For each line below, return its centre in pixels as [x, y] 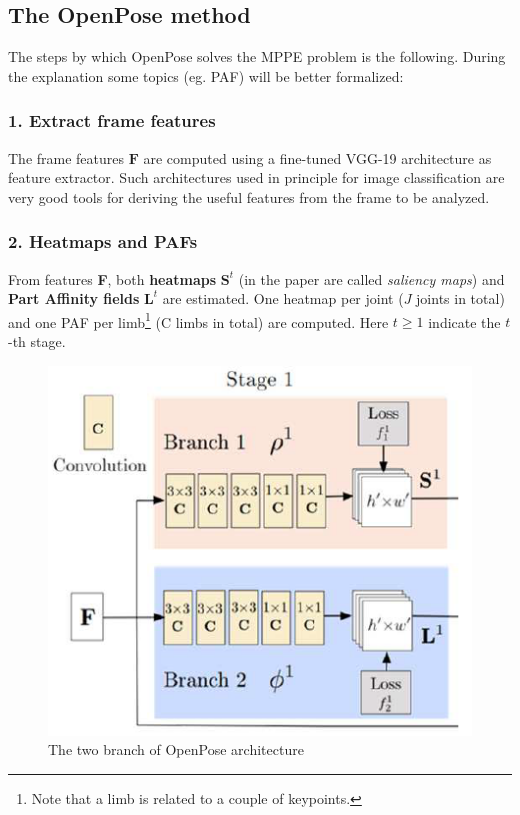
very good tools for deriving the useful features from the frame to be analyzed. [249, 196]
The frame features [66, 157]
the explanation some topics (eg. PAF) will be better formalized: [206, 75]
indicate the [464, 321]
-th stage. [37, 341]
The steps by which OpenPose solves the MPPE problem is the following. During [257, 56]
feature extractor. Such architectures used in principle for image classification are [256, 177]
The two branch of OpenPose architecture [176, 749]
